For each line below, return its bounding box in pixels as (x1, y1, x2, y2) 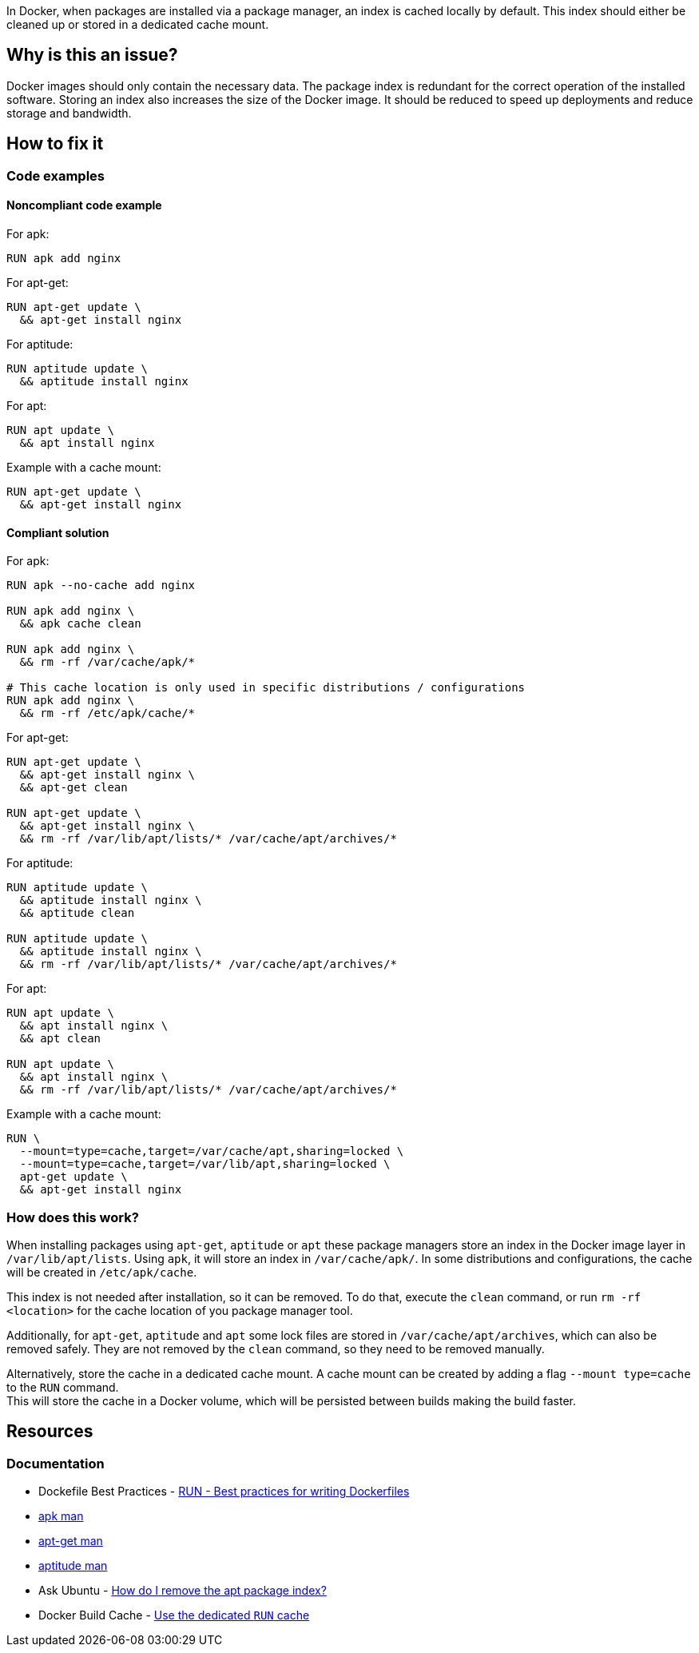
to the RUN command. (6, 1380, 119, 1394)
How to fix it (6, 133, 104, 154)
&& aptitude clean (19, 906, 135, 920)
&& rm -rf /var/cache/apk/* (19, 655, 196, 669)
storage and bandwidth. (6, 106, 132, 120)
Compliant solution (6, 525, 109, 540)
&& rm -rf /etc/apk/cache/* (19, 707, 196, 720)
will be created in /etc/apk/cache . (6, 1265, 197, 1279)
